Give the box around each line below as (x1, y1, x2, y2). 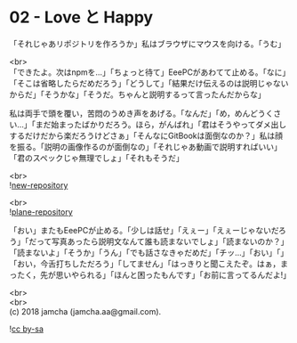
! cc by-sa (9, 323, 44, 334)
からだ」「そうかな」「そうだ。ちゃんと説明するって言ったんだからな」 (9, 89, 266, 100)
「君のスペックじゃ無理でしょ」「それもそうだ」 (9, 152, 184, 163)
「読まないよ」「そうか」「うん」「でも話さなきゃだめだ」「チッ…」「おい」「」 (9, 247, 289, 257)
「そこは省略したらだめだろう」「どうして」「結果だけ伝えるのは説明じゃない (9, 78, 289, 88)
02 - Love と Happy (9, 7, 154, 28)
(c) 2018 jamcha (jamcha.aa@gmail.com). (9, 306, 162, 316)
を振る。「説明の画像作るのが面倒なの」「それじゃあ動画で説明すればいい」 (9, 141, 282, 151)
